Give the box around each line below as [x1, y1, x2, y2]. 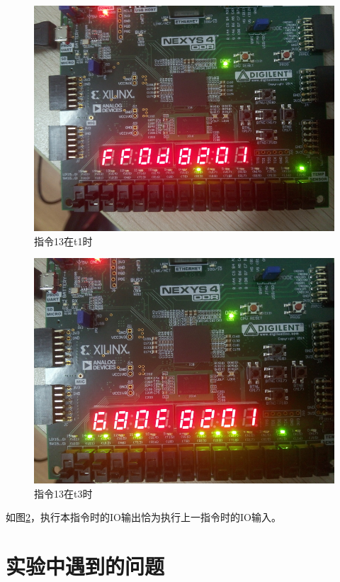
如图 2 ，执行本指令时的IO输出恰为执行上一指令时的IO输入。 [6, 510, 281, 525]
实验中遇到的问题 [6, 552, 165, 581]
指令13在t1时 [34, 233, 93, 248]
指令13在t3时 [34, 486, 93, 500]
